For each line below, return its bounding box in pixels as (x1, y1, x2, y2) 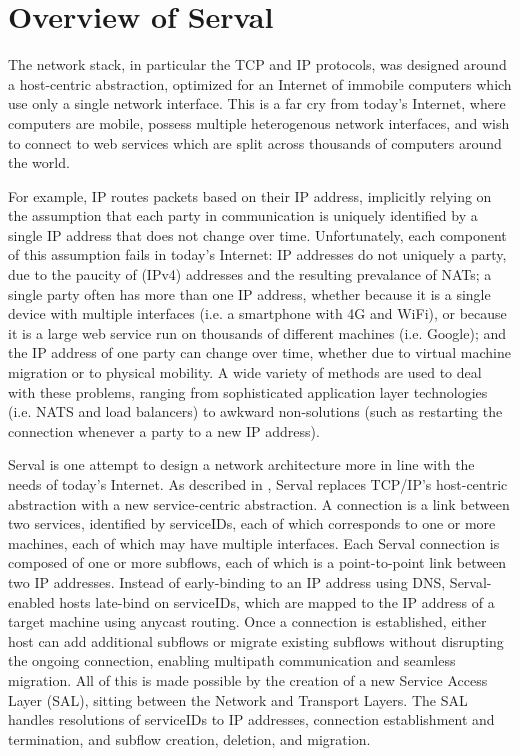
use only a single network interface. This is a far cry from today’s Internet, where (8, 93, 506, 114)
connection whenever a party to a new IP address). (8, 420, 320, 441)
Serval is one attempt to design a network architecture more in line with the (8, 454, 475, 475)
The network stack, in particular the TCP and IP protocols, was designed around (8, 54, 507, 75)
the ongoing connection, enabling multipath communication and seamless (8, 650, 456, 671)
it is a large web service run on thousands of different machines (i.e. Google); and (8, 322, 507, 343)
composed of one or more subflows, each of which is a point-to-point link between (8, 552, 507, 573)
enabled (8, 591, 55, 612)
